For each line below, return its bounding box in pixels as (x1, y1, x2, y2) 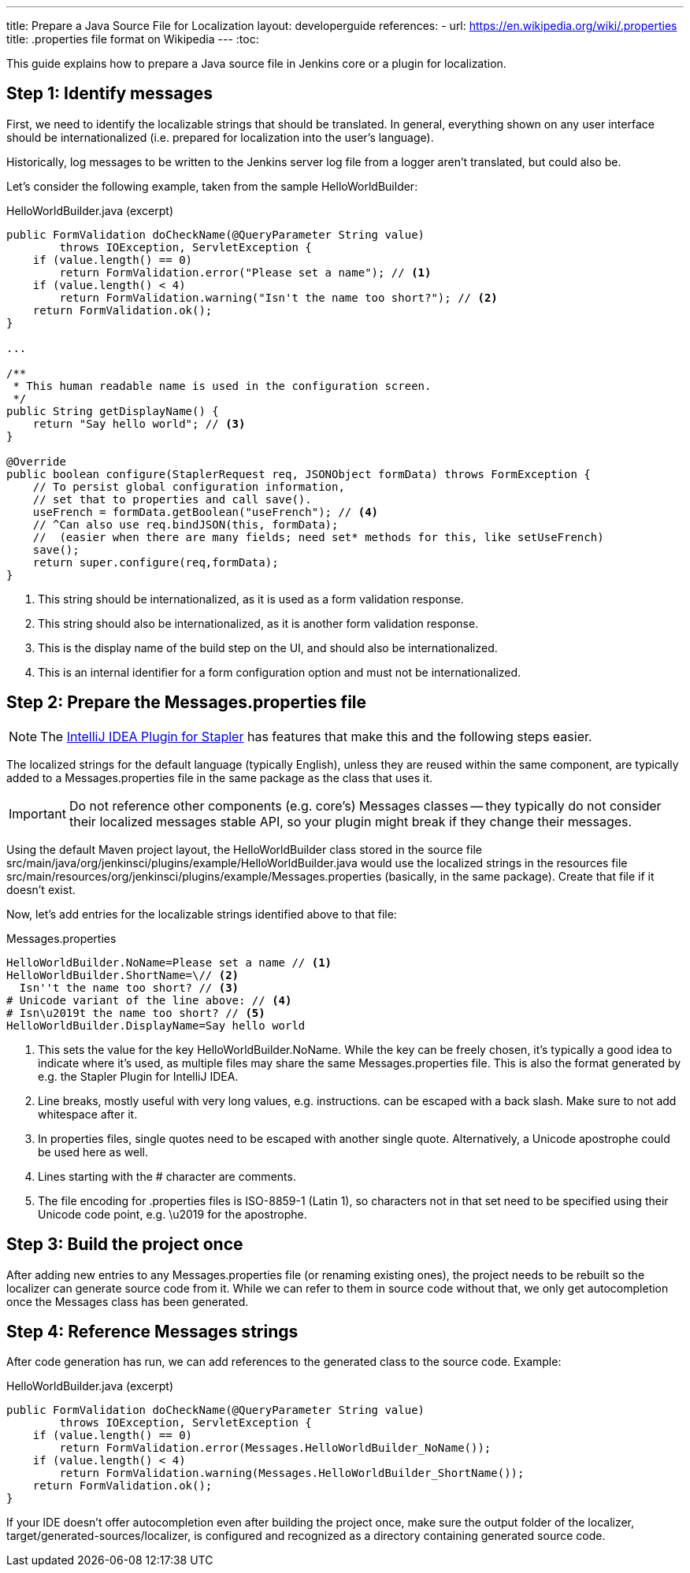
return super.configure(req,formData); (32, 555, 279, 569)
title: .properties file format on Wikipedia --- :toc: (6, 32, 259, 46)
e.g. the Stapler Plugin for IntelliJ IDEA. (38, 1069, 239, 1083)
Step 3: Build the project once (6, 1234, 243, 1255)
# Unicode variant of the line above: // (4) (6, 993, 292, 1007)
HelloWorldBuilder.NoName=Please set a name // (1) (6, 955, 332, 969)
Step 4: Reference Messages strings (6, 1321, 299, 1341)
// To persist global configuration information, (32, 480, 345, 493)
